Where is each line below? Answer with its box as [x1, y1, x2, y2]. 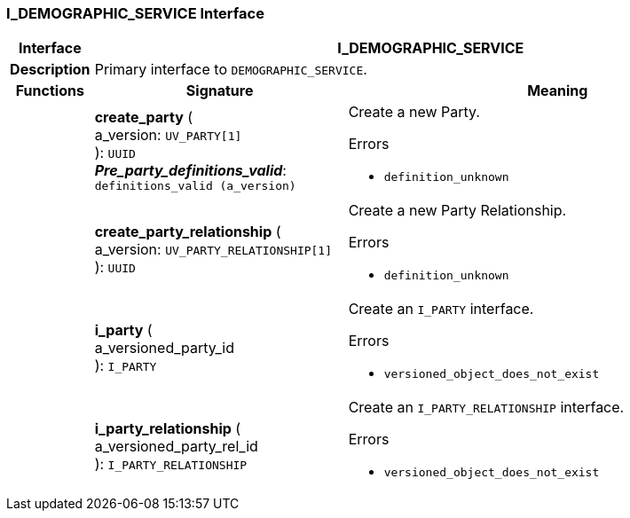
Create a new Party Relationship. [348, 201, 567, 220]
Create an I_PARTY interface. [348, 300, 534, 318]
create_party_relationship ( [94, 222, 281, 240]
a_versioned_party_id [94, 338, 235, 357]
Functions [15, 82, 84, 100]
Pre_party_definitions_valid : [94, 161, 287, 180]
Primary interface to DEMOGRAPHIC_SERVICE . [94, 60, 367, 79]
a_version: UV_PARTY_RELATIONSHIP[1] [94, 239, 333, 258]
